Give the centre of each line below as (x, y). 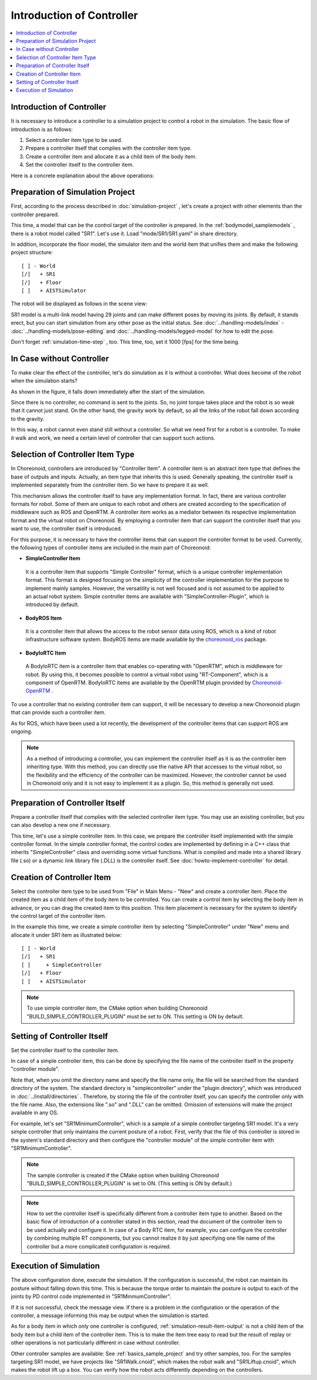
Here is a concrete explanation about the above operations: (82, 176)
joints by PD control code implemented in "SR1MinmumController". (91, 1297)
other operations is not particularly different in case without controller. (95, 1343)
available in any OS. (35, 1113)
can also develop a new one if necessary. (61, 825)
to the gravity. (28, 419)
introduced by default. (52, 605)
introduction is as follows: (42, 129)
